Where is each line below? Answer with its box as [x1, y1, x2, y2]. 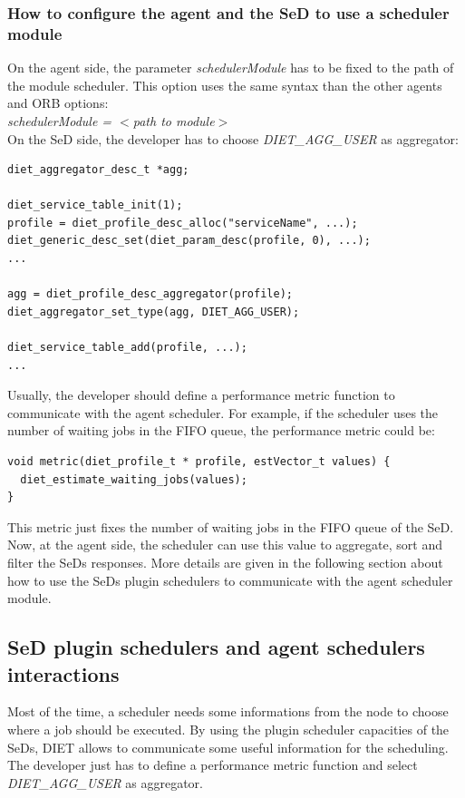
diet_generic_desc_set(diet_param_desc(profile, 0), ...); [7, 234, 371, 248]
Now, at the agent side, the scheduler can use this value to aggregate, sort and [7, 535, 442, 554]
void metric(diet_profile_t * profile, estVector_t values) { [7, 455, 391, 469]
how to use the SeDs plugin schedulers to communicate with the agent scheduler [7, 570, 453, 589]
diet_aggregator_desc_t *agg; [7, 163, 189, 177]
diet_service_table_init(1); [7, 199, 183, 212]
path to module [132, 111, 215, 130]
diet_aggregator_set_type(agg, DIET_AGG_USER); [7, 305, 300, 318]
